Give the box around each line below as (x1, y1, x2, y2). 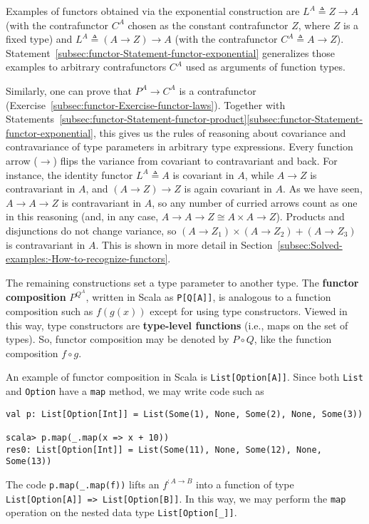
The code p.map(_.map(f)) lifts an (6, 476, 160, 491)
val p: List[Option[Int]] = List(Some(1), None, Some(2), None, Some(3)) (6, 409, 363, 419)
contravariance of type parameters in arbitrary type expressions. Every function (6, 139, 353, 154)
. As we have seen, (283, 181, 363, 196)
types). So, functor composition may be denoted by (6, 332, 229, 346)
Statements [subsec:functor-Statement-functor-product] (6, 111, 247, 126)
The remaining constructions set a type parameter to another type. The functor (6, 274, 359, 289)
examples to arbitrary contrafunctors (6, 59, 167, 74)
